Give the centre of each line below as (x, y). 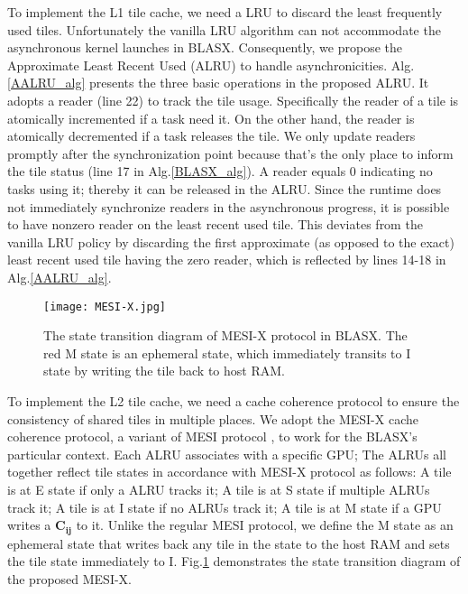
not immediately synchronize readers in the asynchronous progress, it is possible (229, 206)
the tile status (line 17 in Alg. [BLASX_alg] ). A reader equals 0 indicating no (220, 171)
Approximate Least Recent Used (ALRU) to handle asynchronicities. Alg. (211, 65)
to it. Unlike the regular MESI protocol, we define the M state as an (265, 525)
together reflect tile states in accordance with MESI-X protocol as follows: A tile (229, 472)
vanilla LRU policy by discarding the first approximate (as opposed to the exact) (231, 241)
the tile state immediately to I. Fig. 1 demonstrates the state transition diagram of (234, 561)
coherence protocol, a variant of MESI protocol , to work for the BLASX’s (212, 436)
